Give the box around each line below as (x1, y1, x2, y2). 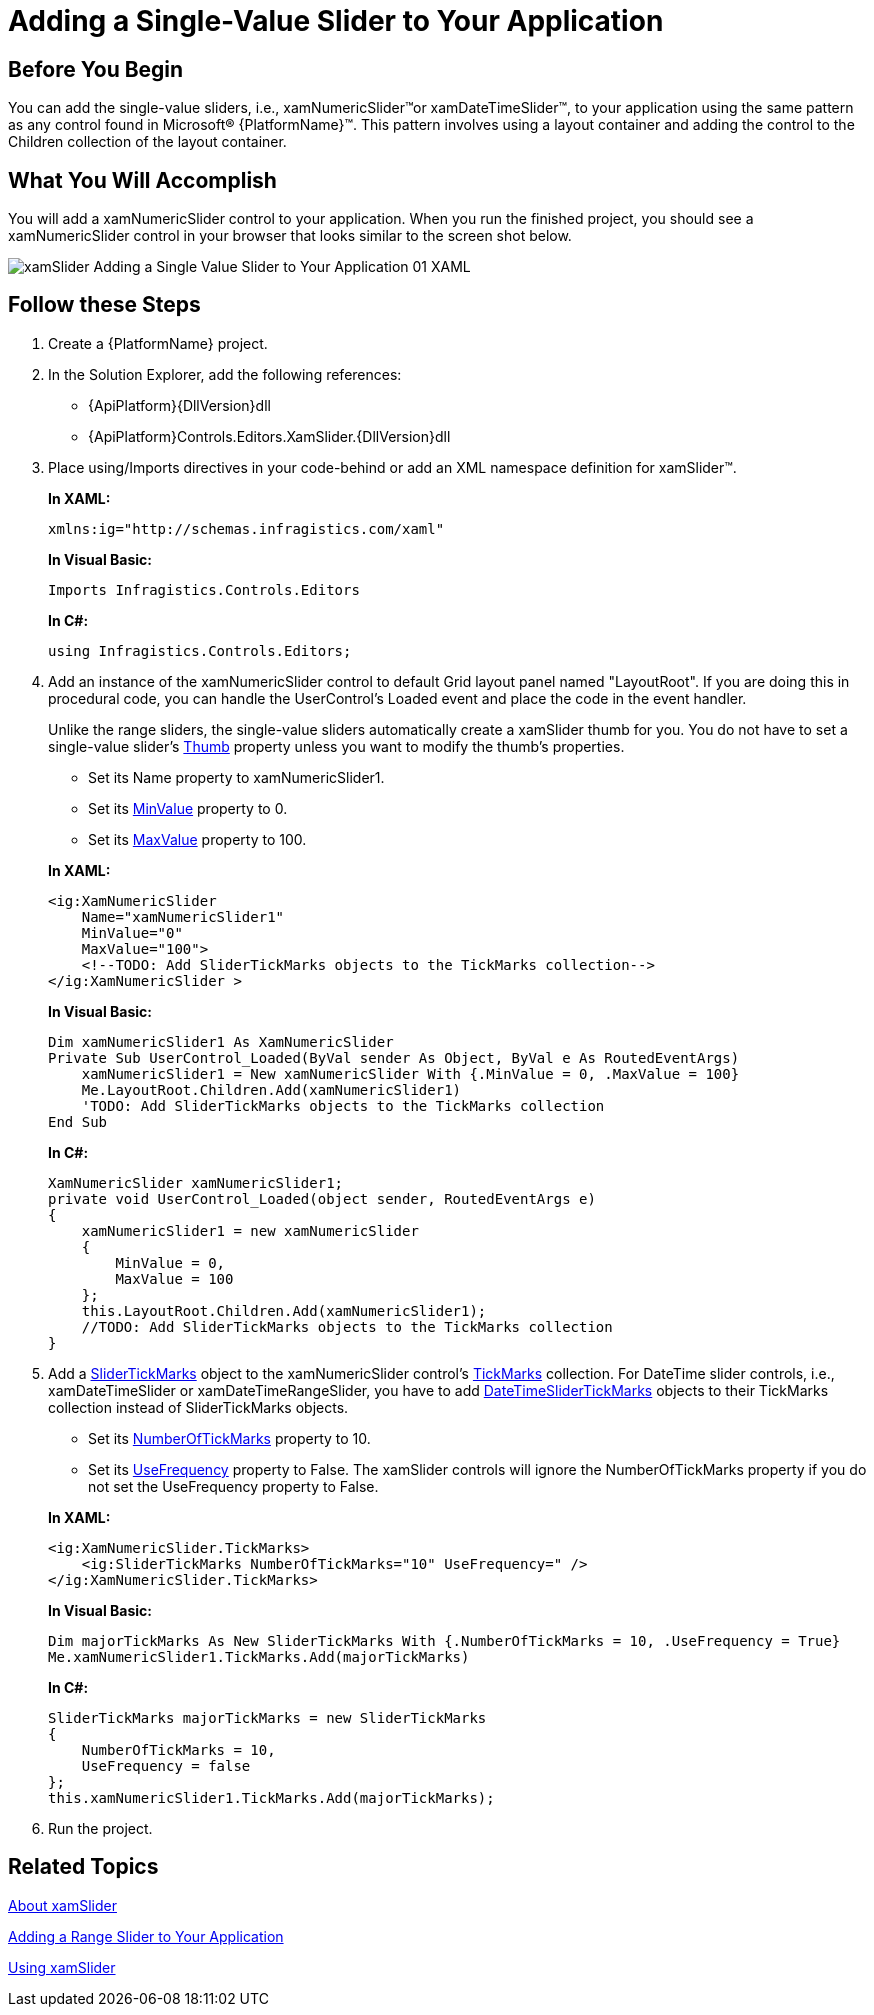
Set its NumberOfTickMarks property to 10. (88, 1429, 371, 1447)
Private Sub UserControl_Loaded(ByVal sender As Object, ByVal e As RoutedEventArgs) (48, 1049, 740, 1066)
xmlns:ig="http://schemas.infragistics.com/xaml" (48, 520, 445, 537)
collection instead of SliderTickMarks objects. (48, 1398, 349, 1416)
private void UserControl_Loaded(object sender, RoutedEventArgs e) (48, 1190, 596, 1207)
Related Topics (8, 1854, 159, 1880)
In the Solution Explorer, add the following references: (48, 365, 402, 383)
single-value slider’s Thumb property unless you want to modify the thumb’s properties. (48, 737, 625, 755)
